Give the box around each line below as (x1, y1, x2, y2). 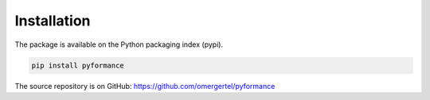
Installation (14, 12, 91, 29)
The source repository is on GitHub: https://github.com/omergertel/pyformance (14, 81, 276, 90)
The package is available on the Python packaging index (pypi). (14, 40, 223, 49)
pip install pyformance (31, 60, 125, 70)
